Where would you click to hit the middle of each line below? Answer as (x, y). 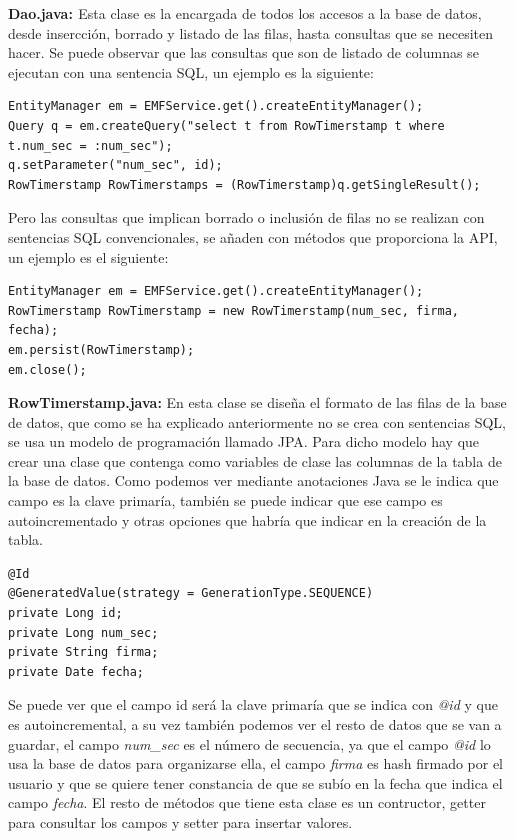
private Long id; (65, 613)
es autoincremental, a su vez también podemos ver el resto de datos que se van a (255, 724)
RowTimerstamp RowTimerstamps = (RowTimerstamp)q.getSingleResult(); (244, 184)
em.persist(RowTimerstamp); (101, 349)
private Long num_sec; (83, 632)
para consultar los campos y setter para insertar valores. (180, 821)
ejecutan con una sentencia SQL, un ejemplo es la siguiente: (191, 71)
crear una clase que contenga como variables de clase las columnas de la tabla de (255, 460)
